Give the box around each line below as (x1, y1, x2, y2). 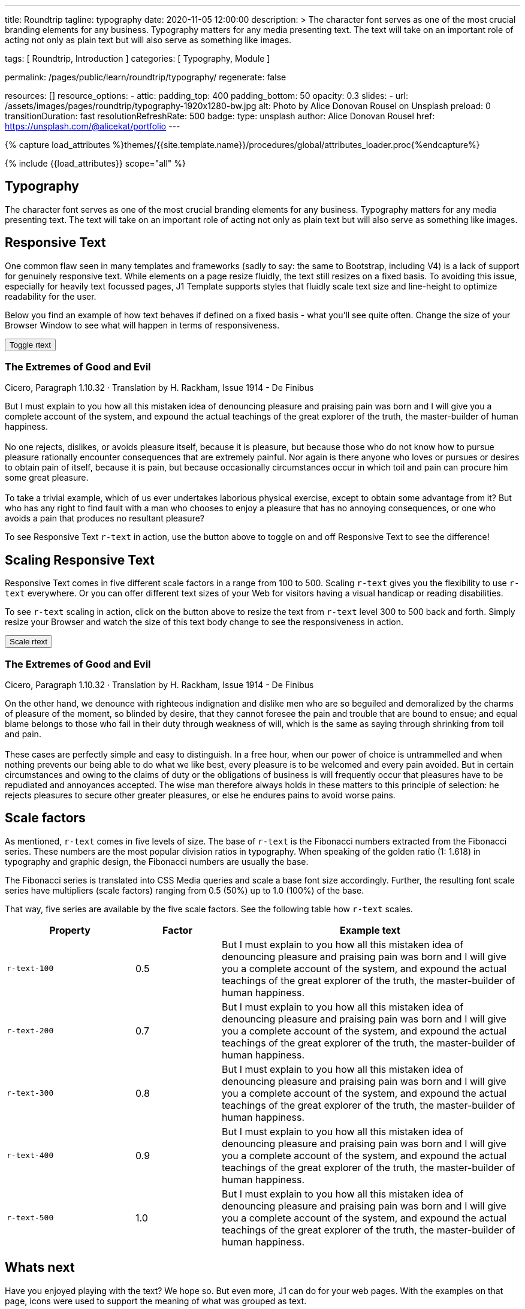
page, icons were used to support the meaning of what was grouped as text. (5, 1295, 307, 1306)
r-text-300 (7, 1088, 54, 1098)
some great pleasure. (5, 472, 89, 483)
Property (49, 924, 90, 936)
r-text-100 (7, 964, 54, 973)
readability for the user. (5, 291, 96, 301)
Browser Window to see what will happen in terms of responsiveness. (5, 319, 280, 330)
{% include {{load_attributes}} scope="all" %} (5, 158, 186, 168)
